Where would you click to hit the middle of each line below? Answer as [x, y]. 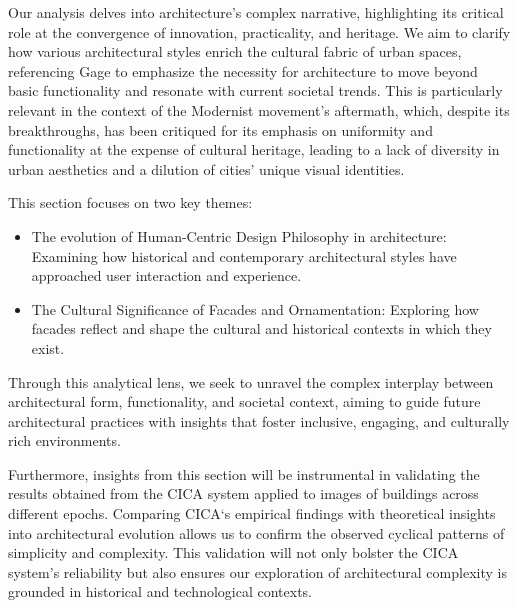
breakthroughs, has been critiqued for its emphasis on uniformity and [220, 129]
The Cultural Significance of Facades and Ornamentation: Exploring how [255, 308]
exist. [48, 347]
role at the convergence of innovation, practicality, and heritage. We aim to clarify [259, 31]
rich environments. [64, 440]
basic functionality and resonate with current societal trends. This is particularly [255, 90]
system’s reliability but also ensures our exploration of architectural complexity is [257, 571]
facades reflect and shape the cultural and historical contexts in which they [261, 328]
